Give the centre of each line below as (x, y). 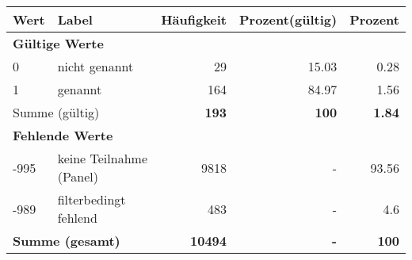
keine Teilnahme (102, 158)
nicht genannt (95, 66)
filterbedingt (92, 199)
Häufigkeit (194, 19)
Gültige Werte (58, 43)
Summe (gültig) (56, 112)
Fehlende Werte (63, 135)
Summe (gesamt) (67, 241)
